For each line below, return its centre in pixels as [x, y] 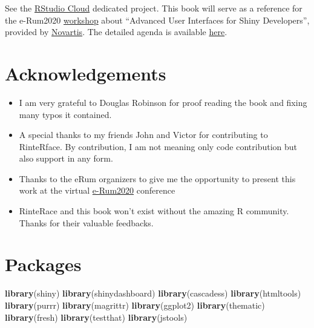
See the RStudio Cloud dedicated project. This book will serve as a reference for [154, 8]
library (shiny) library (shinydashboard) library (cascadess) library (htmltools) [153, 293]
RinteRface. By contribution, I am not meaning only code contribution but [158, 146]
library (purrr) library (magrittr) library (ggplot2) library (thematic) [135, 305]
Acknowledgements [86, 73]
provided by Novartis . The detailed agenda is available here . [116, 32]
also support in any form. [66, 158]
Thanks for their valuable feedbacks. [86, 222]
